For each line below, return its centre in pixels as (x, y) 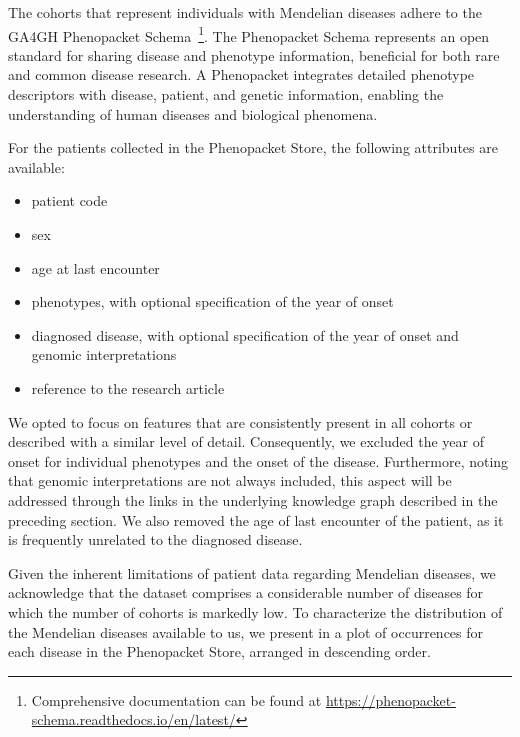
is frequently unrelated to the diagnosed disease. (155, 539)
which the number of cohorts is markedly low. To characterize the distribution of (255, 611)
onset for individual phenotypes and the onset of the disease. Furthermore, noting (258, 460)
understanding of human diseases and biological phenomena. (193, 113)
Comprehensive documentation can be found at (176, 699)
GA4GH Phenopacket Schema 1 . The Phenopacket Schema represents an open (249, 34)
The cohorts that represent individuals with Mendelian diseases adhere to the (245, 12)
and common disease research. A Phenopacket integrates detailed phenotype (241, 74)
